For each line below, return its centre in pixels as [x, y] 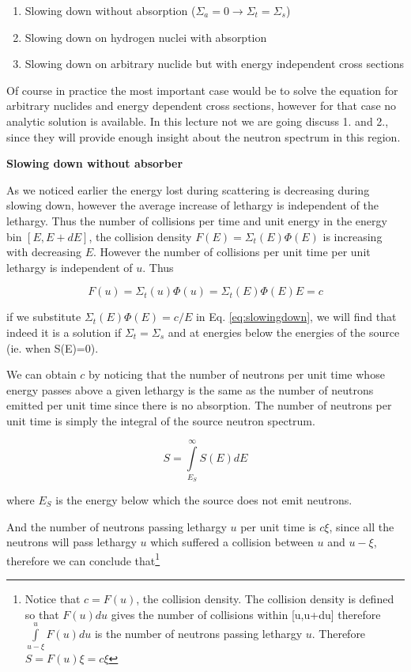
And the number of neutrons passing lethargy [117, 526]
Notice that [53, 599]
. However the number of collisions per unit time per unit [232, 252]
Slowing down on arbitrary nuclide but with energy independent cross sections [215, 64]
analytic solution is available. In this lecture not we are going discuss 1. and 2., [198, 121]
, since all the [362, 526]
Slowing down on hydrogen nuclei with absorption [146, 37]
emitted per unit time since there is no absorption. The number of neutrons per [199, 405]
